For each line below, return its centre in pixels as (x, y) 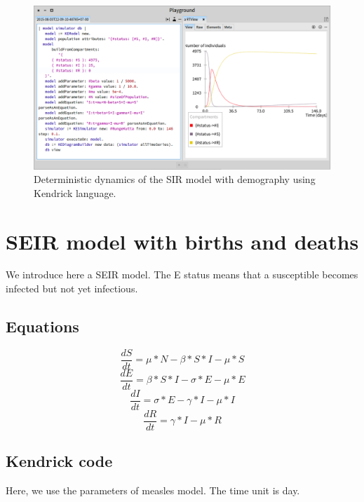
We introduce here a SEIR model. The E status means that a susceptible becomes (182, 274)
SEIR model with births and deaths (182, 241)
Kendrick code (59, 461)
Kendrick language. (75, 192)
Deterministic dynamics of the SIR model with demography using (175, 179)
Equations (42, 326)
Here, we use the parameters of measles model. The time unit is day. (153, 490)
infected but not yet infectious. (72, 289)
